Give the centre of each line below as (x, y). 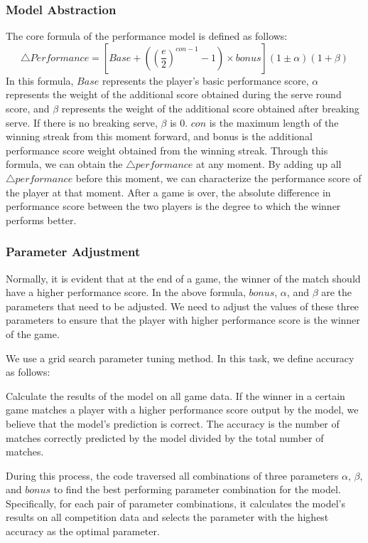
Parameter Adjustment (73, 252)
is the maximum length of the (274, 122)
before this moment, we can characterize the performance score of (218, 178)
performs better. (41, 220)
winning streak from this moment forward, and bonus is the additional (159, 136)
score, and (28, 108)
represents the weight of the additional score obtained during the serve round (174, 94)
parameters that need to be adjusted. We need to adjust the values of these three (183, 306)
